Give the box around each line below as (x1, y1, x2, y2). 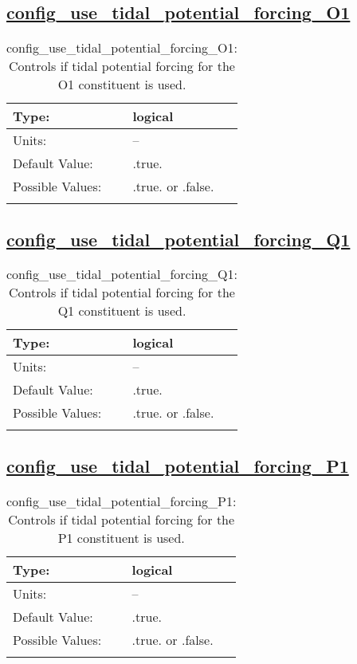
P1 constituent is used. (57, 528, 185, 547)
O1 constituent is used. (57, 75, 186, 94)
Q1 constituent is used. (57, 301, 186, 320)
